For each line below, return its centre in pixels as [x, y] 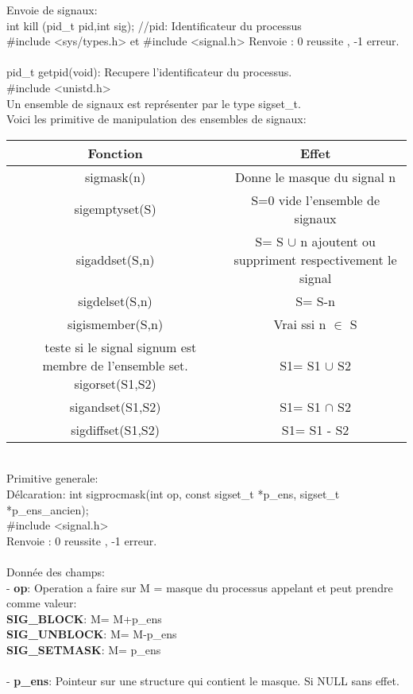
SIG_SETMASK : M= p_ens [84, 649]
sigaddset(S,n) [115, 259]
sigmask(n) [115, 176]
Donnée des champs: [56, 571]
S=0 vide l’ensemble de [316, 200]
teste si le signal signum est [121, 347]
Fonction [115, 153]
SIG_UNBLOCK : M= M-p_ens [92, 634]
